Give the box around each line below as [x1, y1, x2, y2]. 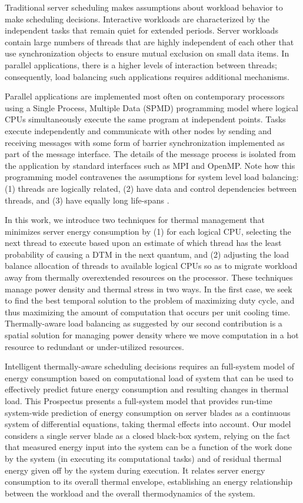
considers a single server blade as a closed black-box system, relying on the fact [5, 429, 291, 441]
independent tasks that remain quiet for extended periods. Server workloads [5, 24, 278, 36]
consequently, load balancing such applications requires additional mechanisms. [5, 70, 289, 82]
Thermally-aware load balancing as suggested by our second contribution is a [5, 317, 282, 329]
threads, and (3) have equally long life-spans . [5, 194, 169, 206]
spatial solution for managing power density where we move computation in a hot [5, 329, 299, 341]
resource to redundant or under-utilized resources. [5, 340, 185, 352]
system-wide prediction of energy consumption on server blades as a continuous [5, 406, 291, 418]
